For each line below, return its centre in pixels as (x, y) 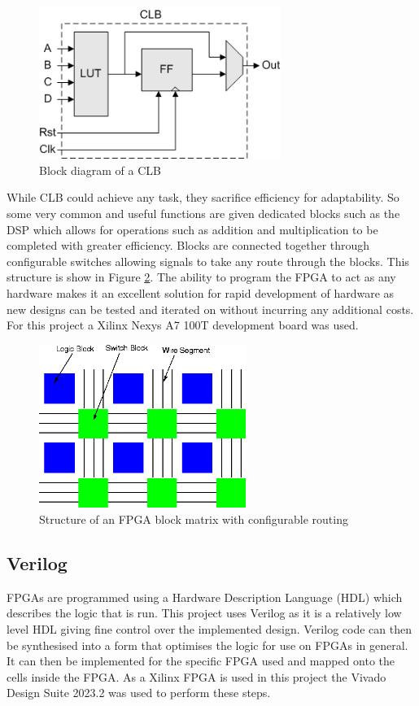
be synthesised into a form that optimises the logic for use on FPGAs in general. (207, 645)
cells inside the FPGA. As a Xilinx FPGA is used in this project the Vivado (196, 676)
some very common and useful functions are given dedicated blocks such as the (203, 213)
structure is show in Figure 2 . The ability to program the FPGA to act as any (201, 277)
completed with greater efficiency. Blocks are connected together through (188, 245)
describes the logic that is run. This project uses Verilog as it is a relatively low (204, 613)
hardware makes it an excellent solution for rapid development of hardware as (201, 292)
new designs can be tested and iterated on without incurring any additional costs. (210, 309)
